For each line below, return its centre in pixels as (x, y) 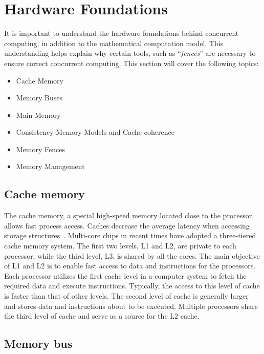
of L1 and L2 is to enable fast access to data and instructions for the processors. (130, 266)
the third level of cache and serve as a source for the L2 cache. (102, 316)
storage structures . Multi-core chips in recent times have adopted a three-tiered (130, 235)
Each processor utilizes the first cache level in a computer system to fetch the (125, 275)
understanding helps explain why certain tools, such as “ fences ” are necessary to (130, 53)
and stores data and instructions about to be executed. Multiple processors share (131, 306)
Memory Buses (39, 98)
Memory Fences (40, 149)
